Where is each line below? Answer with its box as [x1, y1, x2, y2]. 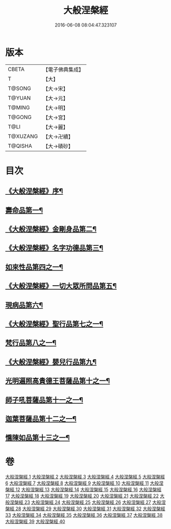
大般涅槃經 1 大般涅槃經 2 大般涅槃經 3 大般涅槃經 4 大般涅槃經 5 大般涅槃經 [5, 474, 165, 480]
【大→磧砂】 [42, 143, 74, 150]
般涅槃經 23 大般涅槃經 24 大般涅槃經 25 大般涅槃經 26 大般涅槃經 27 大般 [5, 499, 162, 505]
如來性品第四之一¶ [5, 263, 63, 271]
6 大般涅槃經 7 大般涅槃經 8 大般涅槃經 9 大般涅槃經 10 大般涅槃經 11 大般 [5, 480, 159, 486]
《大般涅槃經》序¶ [5, 187, 63, 196]
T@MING [8, 104, 30, 111]
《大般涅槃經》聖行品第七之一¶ [5, 320, 104, 328]
